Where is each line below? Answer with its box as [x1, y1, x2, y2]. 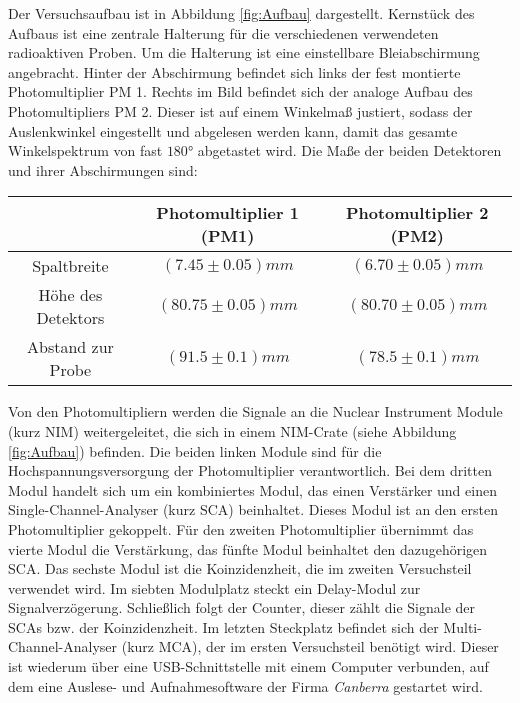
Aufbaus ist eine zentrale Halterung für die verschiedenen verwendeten [8, 22, 439, 43]
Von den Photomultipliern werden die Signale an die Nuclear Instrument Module [8, 401, 503, 422]
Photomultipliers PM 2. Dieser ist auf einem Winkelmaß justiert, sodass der [8, 100, 473, 121]
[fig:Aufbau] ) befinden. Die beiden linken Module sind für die [8, 440, 382, 461]
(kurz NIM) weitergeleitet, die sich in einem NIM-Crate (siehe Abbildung [8, 420, 457, 441]
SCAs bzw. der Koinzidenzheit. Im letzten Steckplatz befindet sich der [8, 616, 439, 637]
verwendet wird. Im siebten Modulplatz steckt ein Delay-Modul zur [8, 577, 421, 598]
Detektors [36, 306, 105, 330]
